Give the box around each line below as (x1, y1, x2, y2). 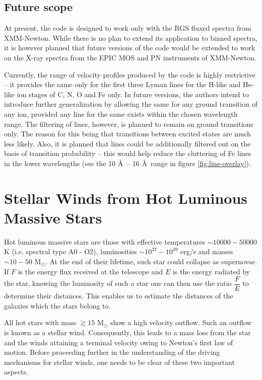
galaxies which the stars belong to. (4, 300, 111, 311)
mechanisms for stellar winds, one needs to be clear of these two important (4, 356, 235, 367)
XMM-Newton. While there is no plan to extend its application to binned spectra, (4, 32, 258, 43)
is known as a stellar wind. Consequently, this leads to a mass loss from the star (4, 327, 251, 338)
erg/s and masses (180, 246, 233, 257)
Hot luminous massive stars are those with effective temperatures (4, 236, 206, 247)
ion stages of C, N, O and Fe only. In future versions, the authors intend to (17, 89, 249, 99)
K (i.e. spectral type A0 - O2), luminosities (4, 246, 137, 257)
